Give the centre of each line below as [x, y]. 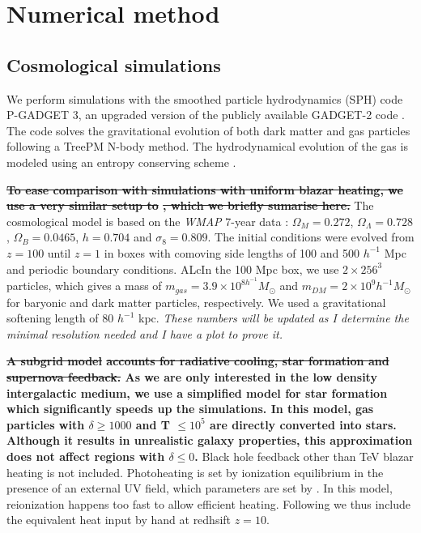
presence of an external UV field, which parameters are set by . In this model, [200, 488]
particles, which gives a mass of [84, 286]
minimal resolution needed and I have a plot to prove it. [145, 333]
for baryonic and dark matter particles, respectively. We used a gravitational [196, 302]
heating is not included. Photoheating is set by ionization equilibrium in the [195, 472]
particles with [46, 424]
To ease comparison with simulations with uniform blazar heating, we [205, 189]
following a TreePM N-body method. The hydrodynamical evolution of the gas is [207, 146]
